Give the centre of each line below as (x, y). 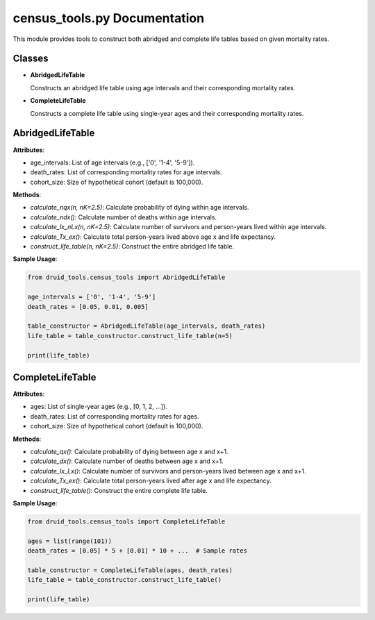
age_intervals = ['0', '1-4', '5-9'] (92, 297)
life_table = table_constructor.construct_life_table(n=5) (130, 336)
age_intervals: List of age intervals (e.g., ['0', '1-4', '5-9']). (112, 162)
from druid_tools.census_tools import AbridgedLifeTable (126, 277)
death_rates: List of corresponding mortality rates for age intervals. (126, 172)
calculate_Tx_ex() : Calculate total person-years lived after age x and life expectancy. (151, 481)
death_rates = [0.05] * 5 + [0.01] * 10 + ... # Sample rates (137, 551)
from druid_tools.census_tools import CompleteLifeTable (126, 521)
